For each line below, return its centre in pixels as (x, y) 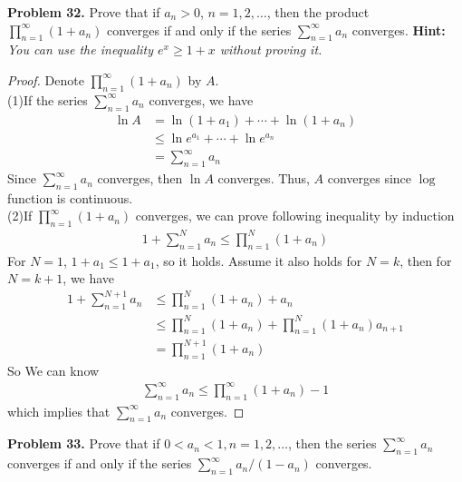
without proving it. (271, 49)
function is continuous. (70, 197)
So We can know (53, 370)
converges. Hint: (399, 30)
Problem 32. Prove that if (84, 12)
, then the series (332, 443)
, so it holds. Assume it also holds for (259, 260)
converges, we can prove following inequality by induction (295, 216)
